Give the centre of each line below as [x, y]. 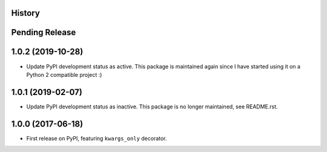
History [26, 13]
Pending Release [44, 32]
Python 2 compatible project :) [64, 74]
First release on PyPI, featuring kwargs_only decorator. [97, 138]
